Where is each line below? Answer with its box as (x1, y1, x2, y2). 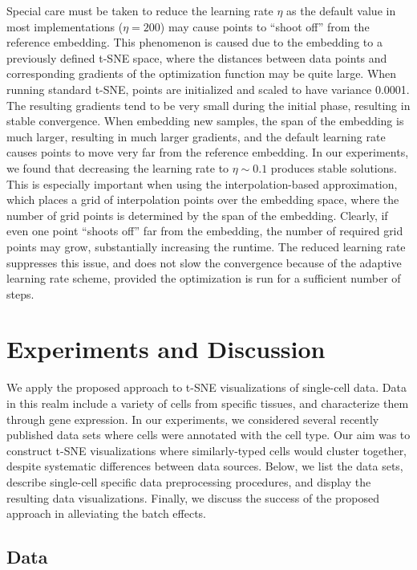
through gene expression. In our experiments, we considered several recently (6, 410, 379, 427)
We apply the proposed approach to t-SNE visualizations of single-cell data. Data (6, 379, 407, 396)
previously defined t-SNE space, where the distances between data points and (6, 49, 387, 66)
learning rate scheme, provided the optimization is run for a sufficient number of (6, 270, 401, 287)
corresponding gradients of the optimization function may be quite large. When (6, 65, 397, 82)
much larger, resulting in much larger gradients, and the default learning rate (6, 128, 386, 145)
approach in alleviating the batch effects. (6, 505, 207, 522)
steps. (6, 285, 34, 302)
